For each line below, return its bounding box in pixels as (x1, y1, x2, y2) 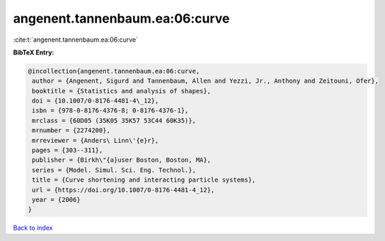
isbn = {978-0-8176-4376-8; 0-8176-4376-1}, (32, 107, 189, 114)
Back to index (13, 223, 53, 233)
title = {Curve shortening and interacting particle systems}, (32, 176, 256, 184)
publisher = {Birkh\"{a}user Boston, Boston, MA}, (32, 156, 212, 164)
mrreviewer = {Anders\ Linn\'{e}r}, (32, 136, 159, 144)
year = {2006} (32, 196, 81, 204)
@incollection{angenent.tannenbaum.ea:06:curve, (28, 67, 200, 75)
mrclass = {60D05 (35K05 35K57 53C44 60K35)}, (32, 117, 196, 124)
